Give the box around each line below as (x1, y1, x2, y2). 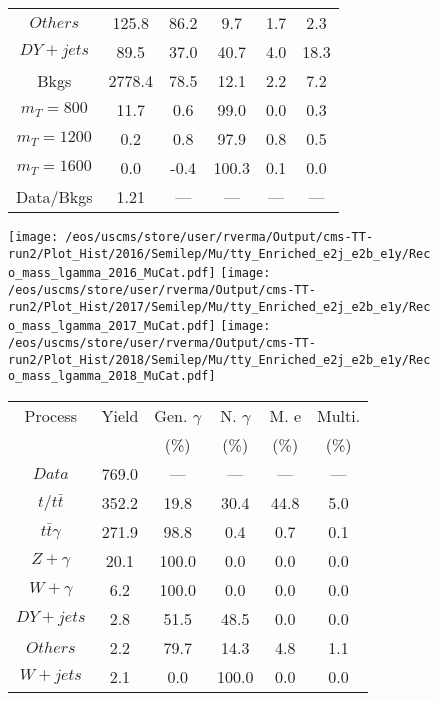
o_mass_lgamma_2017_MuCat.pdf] (8, 319, 216, 334)
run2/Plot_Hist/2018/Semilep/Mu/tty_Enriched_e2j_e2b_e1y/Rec (8, 352, 431, 367)
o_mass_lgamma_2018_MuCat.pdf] (8, 369, 216, 384)
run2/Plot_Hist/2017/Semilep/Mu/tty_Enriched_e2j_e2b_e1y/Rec (8, 299, 431, 314)
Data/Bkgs (16, 185, 93, 208)
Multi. (317, 403, 361, 427)
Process (24, 403, 77, 427)
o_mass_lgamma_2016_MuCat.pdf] (8, 266, 216, 281)
